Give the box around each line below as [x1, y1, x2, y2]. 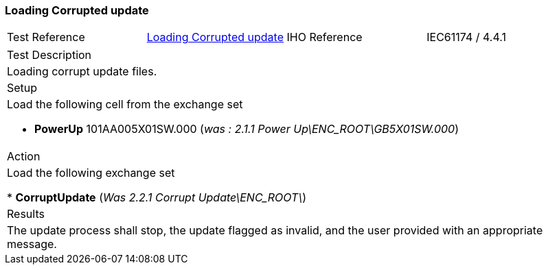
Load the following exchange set [7, 166, 175, 180]
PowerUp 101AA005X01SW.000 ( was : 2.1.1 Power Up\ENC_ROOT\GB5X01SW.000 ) [34, 122, 459, 136]
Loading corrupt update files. [7, 64, 157, 79]
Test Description [7, 48, 92, 62]
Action [7, 149, 41, 164]
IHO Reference [286, 30, 363, 45]
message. [7, 237, 57, 251]
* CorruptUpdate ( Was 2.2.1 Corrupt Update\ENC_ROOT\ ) [7, 191, 307, 205]
